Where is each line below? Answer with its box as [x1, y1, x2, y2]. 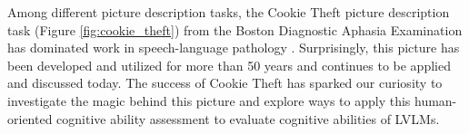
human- [414, 91, 457, 110]
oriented [7, 109, 53, 128]
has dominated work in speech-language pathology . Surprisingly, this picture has [7, 38, 460, 57]
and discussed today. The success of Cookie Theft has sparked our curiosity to [7, 73, 443, 92]
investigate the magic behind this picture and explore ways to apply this [7, 91, 411, 110]
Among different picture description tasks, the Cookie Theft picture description [7, 3, 450, 21]
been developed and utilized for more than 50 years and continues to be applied [7, 55, 451, 74]
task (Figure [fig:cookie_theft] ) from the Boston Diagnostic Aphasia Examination [7, 20, 463, 39]
